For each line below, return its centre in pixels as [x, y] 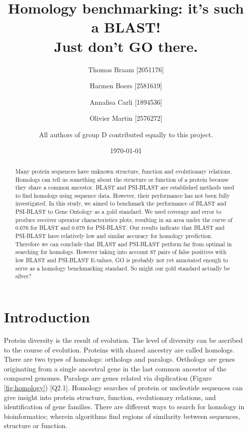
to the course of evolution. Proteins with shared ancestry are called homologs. [119, 349]
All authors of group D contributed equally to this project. [126, 134]
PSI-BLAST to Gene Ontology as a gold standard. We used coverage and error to [118, 212]
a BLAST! [126, 27]
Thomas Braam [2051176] [126, 69]
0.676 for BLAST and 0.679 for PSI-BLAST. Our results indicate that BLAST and [120, 228]
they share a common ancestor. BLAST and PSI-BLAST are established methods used [125, 187]
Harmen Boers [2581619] [126, 86]
